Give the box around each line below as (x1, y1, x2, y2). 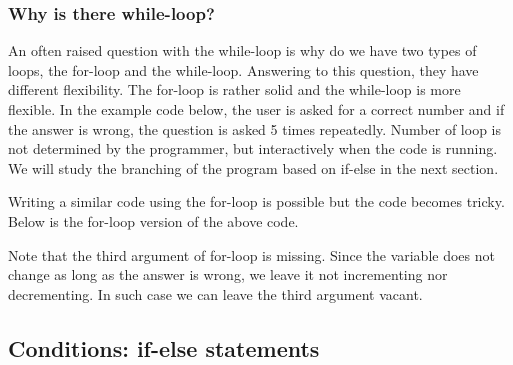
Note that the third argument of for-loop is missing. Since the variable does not (8, 244, 495, 265)
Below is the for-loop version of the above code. (8, 210, 299, 231)
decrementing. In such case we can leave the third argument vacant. (8, 283, 423, 304)
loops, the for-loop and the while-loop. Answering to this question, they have (8, 59, 479, 80)
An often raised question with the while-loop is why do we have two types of (8, 40, 477, 61)
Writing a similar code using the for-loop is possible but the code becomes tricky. (8, 191, 505, 212)
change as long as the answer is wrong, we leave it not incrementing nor (8, 264, 448, 285)
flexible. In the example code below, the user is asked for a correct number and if (8, 99, 505, 119)
